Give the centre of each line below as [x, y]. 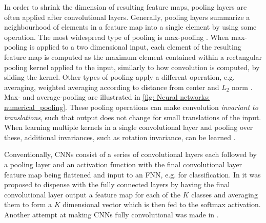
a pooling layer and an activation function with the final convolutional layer [123, 164]
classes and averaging [224, 194]
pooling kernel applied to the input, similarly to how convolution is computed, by [132, 67]
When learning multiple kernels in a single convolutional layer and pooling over [129, 127]
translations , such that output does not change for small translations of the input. [133, 117]
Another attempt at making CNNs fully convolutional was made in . [111, 214]
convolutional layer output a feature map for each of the [92, 194]
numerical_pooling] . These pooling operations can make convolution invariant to [131, 107]
